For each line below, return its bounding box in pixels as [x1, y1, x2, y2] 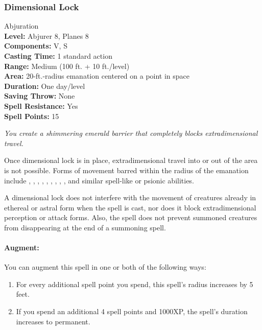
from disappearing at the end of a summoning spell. [4, 222, 166, 232]
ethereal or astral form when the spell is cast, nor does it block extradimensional [4, 202, 256, 213]
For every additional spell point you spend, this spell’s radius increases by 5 [16, 278, 253, 289]
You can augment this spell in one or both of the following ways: [4, 262, 206, 272]
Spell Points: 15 [4, 110, 59, 121]
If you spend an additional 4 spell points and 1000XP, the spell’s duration [16, 306, 248, 317]
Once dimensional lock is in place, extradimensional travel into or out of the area [4, 155, 258, 166]
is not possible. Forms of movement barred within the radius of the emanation [4, 164, 249, 175]
